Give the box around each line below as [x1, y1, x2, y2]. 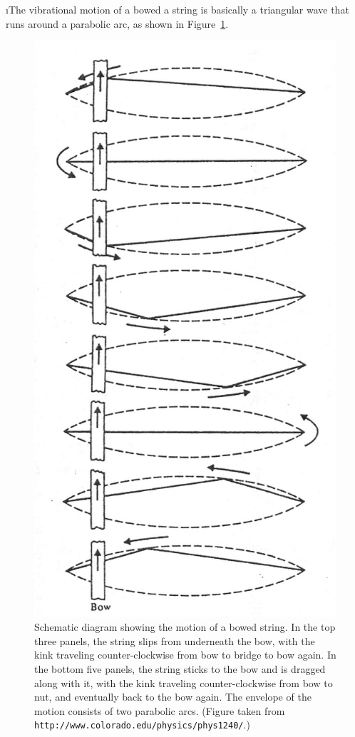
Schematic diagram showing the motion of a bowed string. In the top [34, 619, 336, 634]
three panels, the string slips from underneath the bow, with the [34, 633, 315, 648]
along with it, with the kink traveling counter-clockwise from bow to [34, 675, 333, 690]
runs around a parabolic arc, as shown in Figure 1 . [6, 16, 229, 31]
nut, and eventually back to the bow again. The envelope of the [34, 689, 312, 704]
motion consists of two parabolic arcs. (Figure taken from [34, 703, 285, 718]
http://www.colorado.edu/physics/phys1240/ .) [34, 717, 250, 732]
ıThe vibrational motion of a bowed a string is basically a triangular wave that [6, 2, 349, 16]
